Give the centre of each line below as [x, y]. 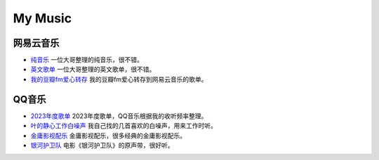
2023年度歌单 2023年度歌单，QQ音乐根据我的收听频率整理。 [119, 116]
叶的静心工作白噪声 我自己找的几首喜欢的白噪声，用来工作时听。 [124, 126]
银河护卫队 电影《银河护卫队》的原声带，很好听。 [102, 145]
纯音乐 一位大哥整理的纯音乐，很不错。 [87, 60]
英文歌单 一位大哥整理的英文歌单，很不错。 [93, 69]
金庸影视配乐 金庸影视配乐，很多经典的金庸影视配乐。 [108, 136]
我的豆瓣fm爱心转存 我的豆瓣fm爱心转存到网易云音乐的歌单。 [119, 79]
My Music [42, 18]
